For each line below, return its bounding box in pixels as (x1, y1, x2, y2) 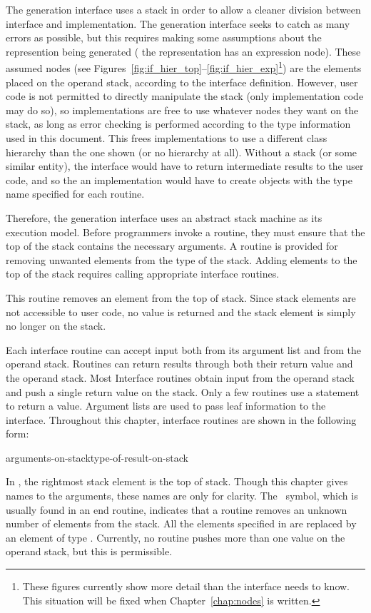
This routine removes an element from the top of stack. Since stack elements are (6, 290, 356, 305)
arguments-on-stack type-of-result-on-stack (6, 450, 188, 465)
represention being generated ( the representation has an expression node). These (6, 44, 361, 59)
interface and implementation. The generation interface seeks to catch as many (6, 16, 350, 31)
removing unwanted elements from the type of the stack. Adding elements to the (6, 252, 357, 267)
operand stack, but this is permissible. (6, 544, 173, 559)
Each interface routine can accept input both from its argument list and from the (6, 342, 361, 357)
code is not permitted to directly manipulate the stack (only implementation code (6, 88, 364, 103)
